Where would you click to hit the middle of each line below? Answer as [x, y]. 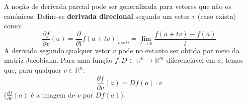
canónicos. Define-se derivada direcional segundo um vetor [97, 16]
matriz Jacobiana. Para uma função [58, 60]
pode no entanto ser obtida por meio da [179, 50]
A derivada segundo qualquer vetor [57, 50]
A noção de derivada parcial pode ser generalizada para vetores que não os [118, 6]
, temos [232, 60]
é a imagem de [53, 94]
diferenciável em [191, 60]
